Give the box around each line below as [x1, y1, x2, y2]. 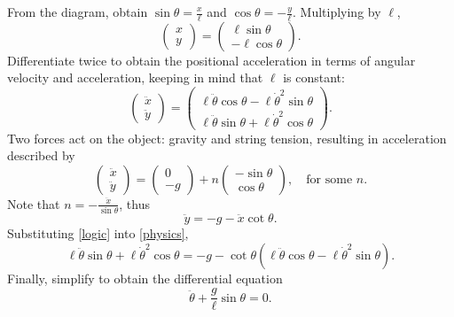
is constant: [283, 68, 345, 87]
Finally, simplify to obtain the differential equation [7, 268, 283, 287]
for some [306, 173, 353, 186]
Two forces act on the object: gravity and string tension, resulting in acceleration [7, 128, 447, 147]
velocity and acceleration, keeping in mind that [7, 68, 263, 87]
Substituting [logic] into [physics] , [7, 224, 189, 243]
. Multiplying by [293, 3, 381, 20]
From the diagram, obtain [7, 3, 148, 20]
